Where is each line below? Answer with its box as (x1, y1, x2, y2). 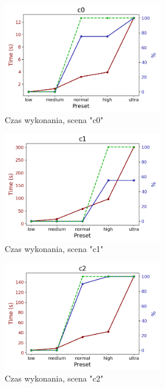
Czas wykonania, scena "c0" (5, 113, 104, 125)
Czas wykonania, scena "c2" (5, 372, 104, 384)
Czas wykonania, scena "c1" (5, 243, 104, 255)
